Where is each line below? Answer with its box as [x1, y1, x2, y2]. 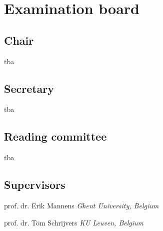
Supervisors [4, 177, 65, 192]
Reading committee [4, 129, 107, 144]
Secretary [4, 80, 54, 96]
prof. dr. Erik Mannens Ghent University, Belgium [4, 200, 159, 210]
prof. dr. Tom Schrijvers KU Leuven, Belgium [4, 217, 144, 227]
